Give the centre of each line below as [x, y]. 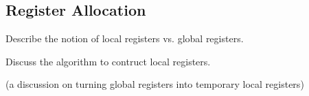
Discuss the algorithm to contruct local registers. [108, 61]
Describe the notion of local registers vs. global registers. [125, 38]
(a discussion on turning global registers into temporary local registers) [155, 84]
